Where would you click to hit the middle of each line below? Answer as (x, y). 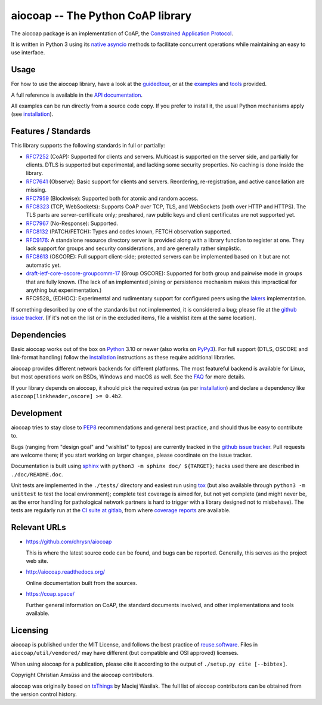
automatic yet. (44, 265)
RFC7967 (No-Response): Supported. (72, 223)
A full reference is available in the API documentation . (77, 95)
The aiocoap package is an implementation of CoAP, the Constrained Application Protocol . (122, 33)
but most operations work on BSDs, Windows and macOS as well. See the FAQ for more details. (128, 377)
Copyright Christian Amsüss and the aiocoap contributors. (83, 675)
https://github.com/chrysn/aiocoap (69, 542)
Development (37, 413)
